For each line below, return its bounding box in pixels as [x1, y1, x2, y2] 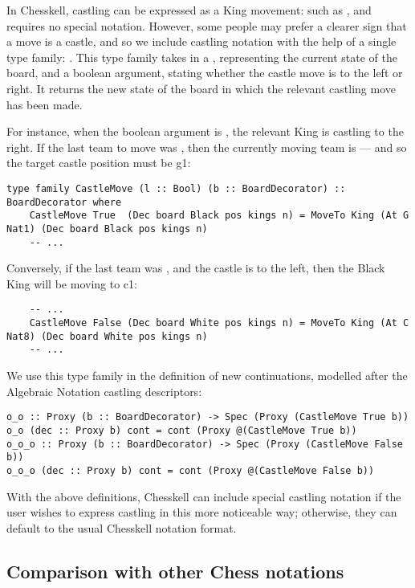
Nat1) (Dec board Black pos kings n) [6, 223, 208, 235]
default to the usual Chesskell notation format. [6, 519, 237, 536]
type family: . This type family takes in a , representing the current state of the [6, 48, 397, 65]
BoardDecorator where [6, 196, 122, 208]
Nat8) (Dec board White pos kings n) [6, 330, 208, 342]
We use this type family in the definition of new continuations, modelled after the [6, 367, 408, 384]
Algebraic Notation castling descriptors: [6, 382, 202, 399]
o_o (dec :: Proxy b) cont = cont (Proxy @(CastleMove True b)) [6, 424, 357, 436]
